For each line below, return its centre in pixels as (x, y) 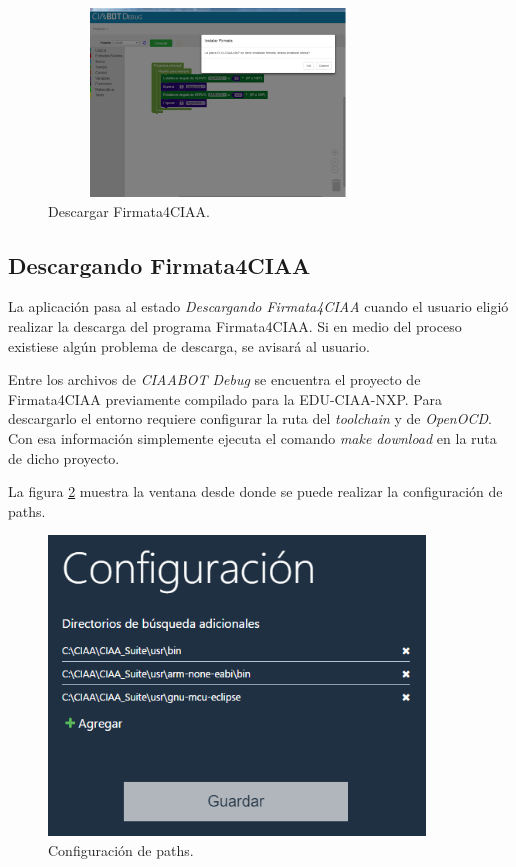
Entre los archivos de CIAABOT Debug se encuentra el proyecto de (214, 379)
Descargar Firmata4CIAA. (129, 210)
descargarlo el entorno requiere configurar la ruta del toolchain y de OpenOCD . (250, 418)
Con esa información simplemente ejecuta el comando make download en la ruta (252, 437)
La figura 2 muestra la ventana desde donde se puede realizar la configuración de (255, 491)
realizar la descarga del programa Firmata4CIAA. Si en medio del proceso (235, 325)
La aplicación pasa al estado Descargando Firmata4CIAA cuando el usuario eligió (258, 306)
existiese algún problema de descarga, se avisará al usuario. (189, 345)
